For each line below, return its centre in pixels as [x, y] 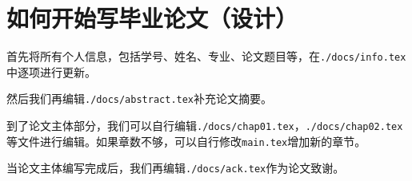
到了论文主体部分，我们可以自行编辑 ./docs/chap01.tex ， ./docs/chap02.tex [205, 126]
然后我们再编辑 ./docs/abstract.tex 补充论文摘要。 [140, 98]
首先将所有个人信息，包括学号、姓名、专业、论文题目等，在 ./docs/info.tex [206, 56]
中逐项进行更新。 [51, 71]
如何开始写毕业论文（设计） [152, 18]
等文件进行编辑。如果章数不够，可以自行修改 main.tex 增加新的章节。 [186, 141]
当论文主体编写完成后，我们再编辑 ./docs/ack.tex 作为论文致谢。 [176, 168]
